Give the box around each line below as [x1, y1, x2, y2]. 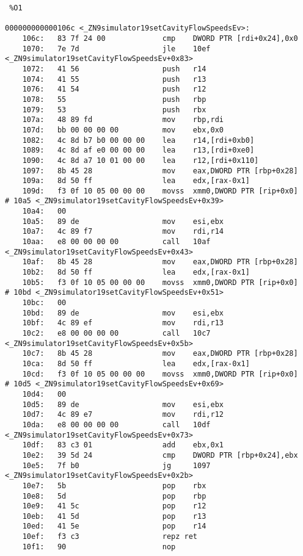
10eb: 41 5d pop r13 [22, 511, 206, 521]
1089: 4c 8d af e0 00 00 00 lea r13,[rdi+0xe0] [22, 146, 255, 155]
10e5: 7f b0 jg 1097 [22, 461, 211, 470]
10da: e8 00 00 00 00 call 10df [22, 420, 211, 429]
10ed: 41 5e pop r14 [22, 522, 206, 531]
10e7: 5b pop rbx [22, 481, 206, 490]
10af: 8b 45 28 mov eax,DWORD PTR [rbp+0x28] [22, 258, 298, 267]
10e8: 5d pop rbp [22, 491, 206, 500]
